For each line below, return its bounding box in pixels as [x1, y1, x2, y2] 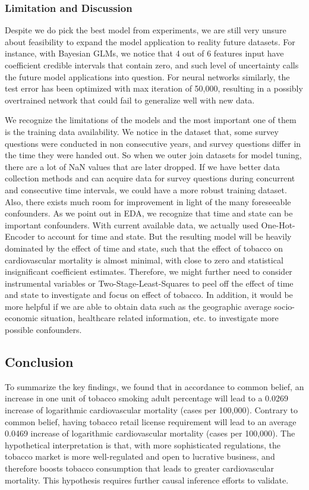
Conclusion [5, 353, 74, 371]
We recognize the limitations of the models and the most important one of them [5, 114, 297, 126]
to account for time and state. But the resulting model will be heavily [37, 230, 292, 243]
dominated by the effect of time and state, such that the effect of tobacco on [5, 241, 283, 254]
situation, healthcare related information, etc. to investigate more [40, 312, 279, 324]
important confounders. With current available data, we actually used [5, 218, 258, 231]
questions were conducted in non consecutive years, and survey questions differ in [5, 137, 301, 149]
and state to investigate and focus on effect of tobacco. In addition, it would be [5, 288, 293, 301]
